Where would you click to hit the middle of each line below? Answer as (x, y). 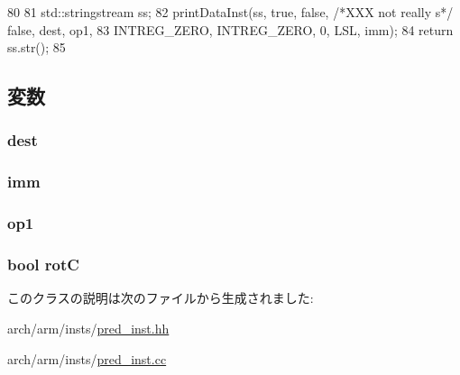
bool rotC (43, 265)
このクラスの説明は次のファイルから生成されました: (161, 298)
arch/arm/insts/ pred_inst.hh (88, 328)
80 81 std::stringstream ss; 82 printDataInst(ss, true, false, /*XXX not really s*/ (230, 12)
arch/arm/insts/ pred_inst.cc (87, 358)
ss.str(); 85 (37, 47)
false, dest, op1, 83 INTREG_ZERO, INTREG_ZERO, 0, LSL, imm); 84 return (230, 29)
